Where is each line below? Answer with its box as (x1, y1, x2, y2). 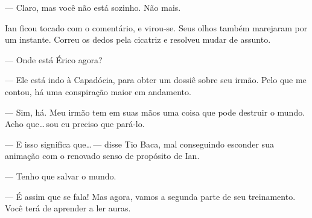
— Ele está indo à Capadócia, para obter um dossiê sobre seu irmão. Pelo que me (5, 73, 307, 86)
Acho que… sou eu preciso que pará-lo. (5, 117, 145, 130)
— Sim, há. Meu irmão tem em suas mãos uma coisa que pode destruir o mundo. (5, 105, 305, 118)
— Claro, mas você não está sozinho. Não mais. (5, 1, 181, 13)
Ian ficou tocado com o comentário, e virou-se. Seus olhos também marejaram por (5, 21, 308, 34)
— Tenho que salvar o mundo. (5, 169, 116, 182)
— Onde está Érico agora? (5, 53, 103, 66)
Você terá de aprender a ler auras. (5, 202, 131, 214)
